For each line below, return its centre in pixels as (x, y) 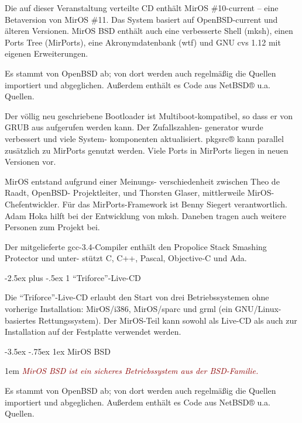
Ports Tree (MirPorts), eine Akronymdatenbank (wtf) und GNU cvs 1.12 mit (143, 42)
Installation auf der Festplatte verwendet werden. (93, 332)
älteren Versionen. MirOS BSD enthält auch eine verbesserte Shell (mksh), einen (149, 31)
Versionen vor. (30, 162)
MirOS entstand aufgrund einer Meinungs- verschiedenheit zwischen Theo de (142, 181)
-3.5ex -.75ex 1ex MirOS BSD (58, 351)
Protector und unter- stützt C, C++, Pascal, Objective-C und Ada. (126, 258)
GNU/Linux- (258, 309)
